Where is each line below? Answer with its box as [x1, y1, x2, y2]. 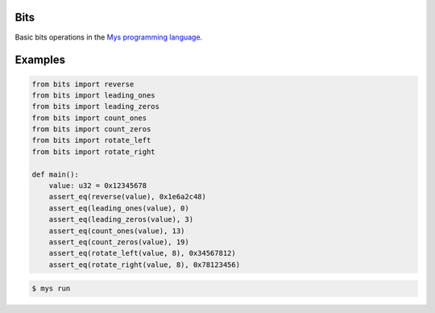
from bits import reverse [31, 79, 135, 89]
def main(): [31, 169, 80, 179]
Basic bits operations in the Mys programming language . [14, 32, 203, 42]
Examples [14, 53, 66, 67]
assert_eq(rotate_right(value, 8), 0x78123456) [48, 260, 241, 269]
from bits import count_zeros [31, 125, 151, 134]
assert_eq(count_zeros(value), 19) [48, 237, 189, 246]
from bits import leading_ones [31, 90, 156, 100]
